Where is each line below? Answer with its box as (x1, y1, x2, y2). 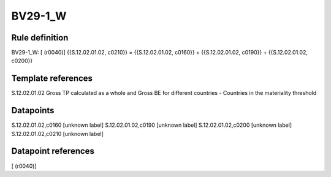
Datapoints (11, 105, 55, 116)
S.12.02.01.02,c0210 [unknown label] (11, 130, 104, 137)
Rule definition (11, 32, 69, 43)
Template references (11, 73, 93, 84)
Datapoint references (11, 146, 95, 156)
